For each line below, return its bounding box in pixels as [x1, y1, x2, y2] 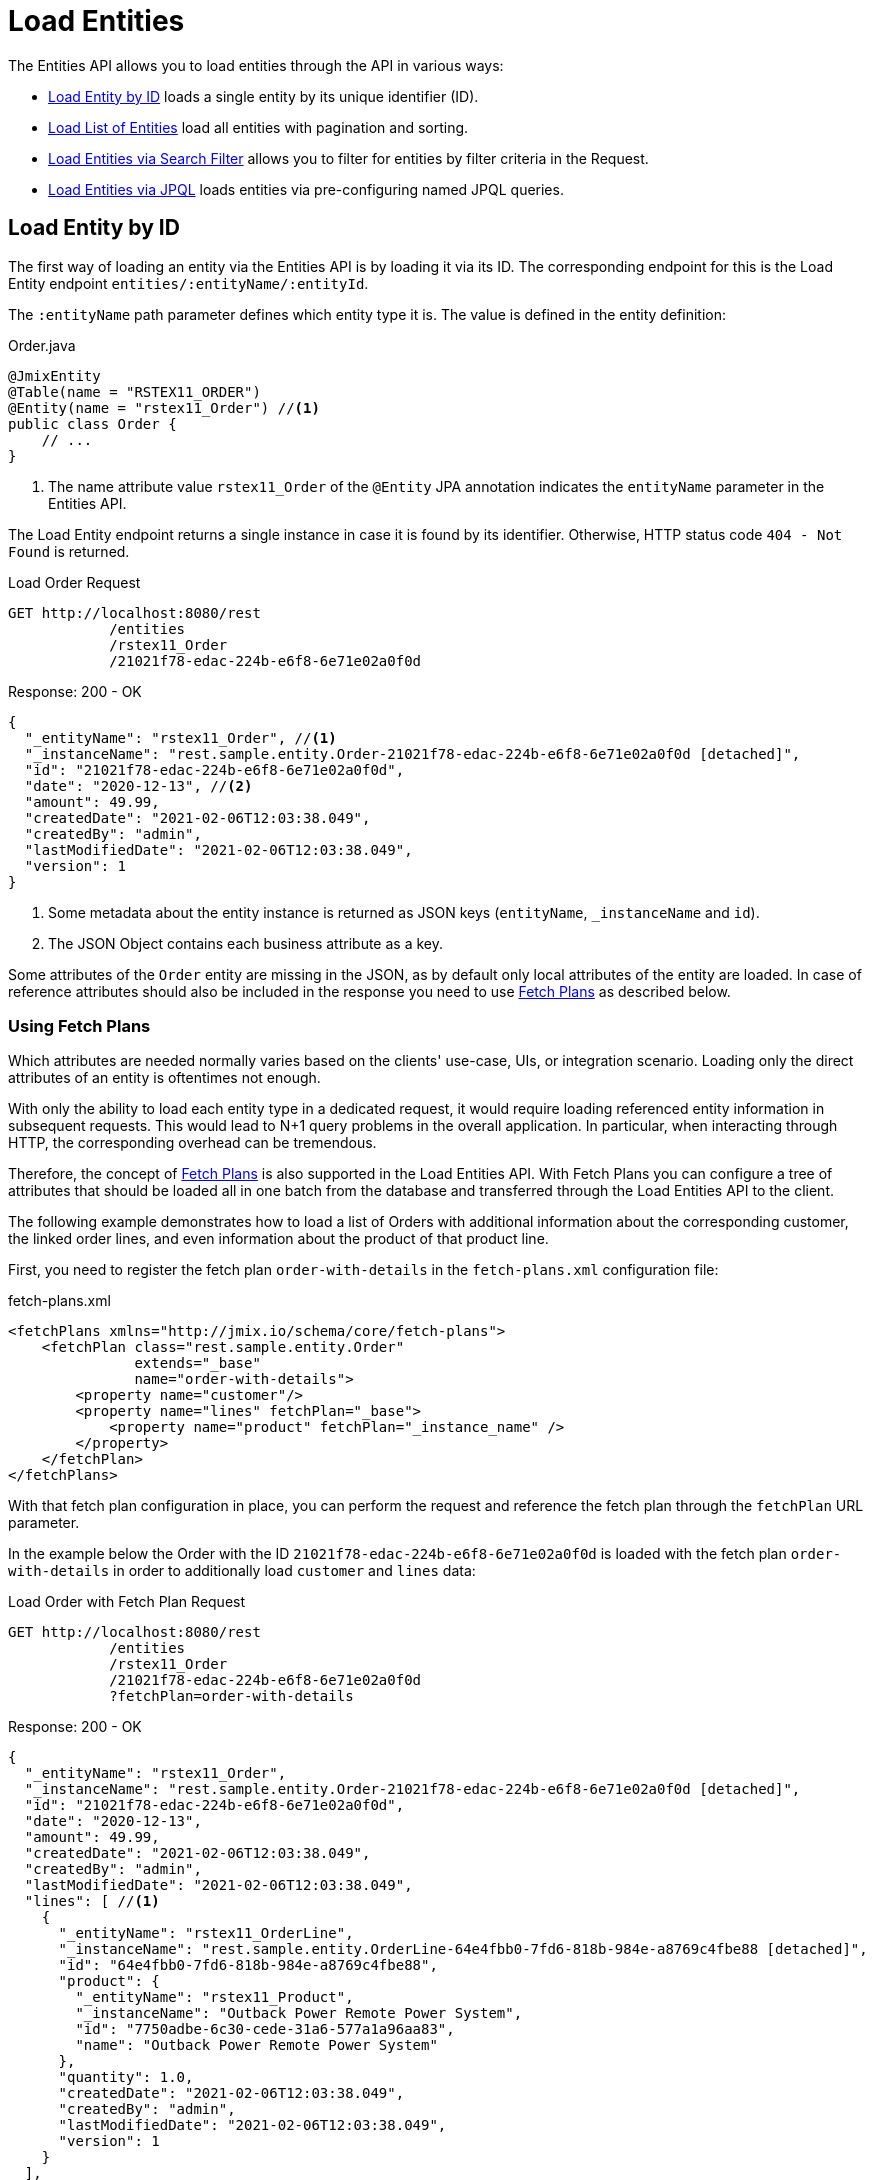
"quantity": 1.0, [58, 2069, 194, 2086]
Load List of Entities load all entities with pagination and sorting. [48, 118, 469, 136]
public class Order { [8, 415, 177, 432]
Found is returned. [8, 542, 130, 560]
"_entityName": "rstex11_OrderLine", [58, 1925, 354, 1942]
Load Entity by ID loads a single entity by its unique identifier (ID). [48, 87, 479, 105]
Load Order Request [8, 573, 141, 591]
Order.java [8, 336, 76, 354]
